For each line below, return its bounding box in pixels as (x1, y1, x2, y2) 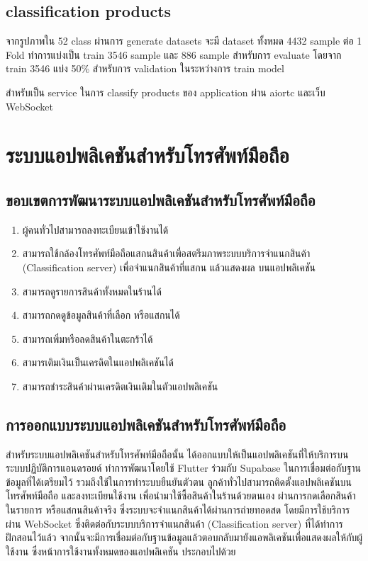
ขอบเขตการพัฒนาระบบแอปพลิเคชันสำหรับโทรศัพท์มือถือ (6, 188, 316, 210)
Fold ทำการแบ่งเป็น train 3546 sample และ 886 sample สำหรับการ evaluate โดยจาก (6, 47, 342, 62)
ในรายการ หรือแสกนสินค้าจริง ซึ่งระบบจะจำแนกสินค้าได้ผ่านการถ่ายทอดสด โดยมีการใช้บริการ (6, 502, 350, 517)
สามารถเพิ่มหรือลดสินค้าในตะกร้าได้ (22, 331, 153, 346)
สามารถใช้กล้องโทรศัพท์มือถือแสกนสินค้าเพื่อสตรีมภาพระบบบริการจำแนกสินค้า (22, 246, 311, 261)
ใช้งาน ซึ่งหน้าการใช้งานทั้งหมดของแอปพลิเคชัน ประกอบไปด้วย (6, 543, 236, 558)
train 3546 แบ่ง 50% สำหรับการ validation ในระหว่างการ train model (6, 61, 284, 76)
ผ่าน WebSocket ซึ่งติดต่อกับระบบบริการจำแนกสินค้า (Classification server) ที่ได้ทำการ (6, 516, 343, 531)
